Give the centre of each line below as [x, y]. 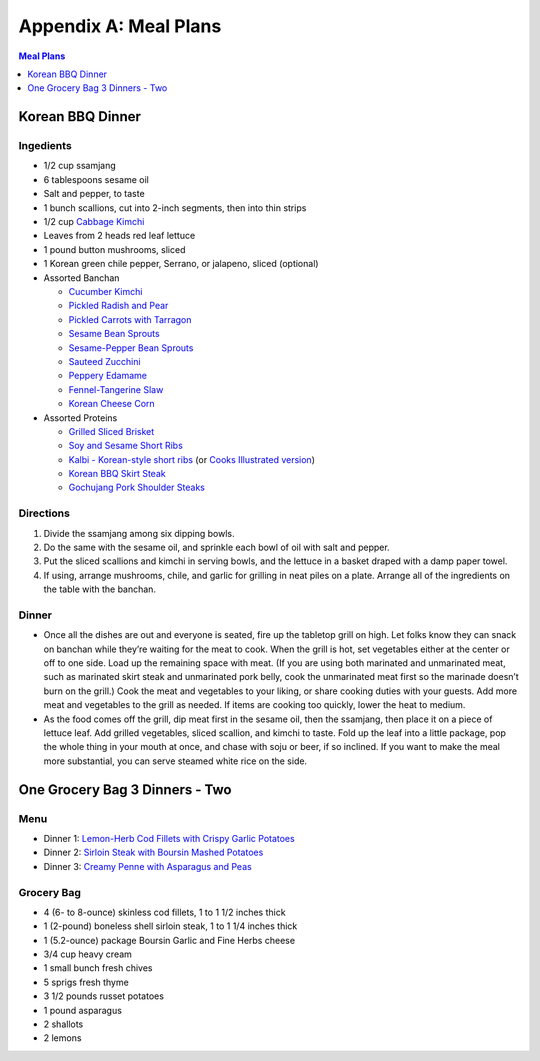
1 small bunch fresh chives [98, 968]
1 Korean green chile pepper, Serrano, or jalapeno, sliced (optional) [181, 264]
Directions [44, 513]
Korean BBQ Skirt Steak [117, 474]
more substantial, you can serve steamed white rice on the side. [175, 761]
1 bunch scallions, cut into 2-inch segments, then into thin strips [175, 207]
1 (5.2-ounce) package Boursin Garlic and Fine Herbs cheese [169, 940]
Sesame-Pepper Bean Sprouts [131, 347]
